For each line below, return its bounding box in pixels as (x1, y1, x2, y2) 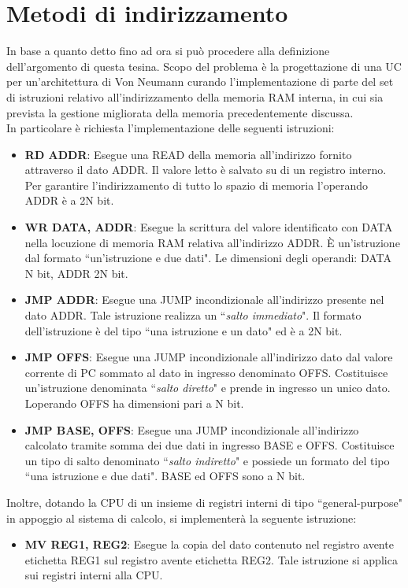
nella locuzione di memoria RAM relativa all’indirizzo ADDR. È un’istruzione (24, 234, 400, 250)
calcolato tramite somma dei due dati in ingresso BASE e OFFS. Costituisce (24, 437, 395, 453)
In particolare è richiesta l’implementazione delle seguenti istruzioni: (6, 120, 335, 136)
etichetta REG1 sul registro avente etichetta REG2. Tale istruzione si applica (24, 551, 398, 568)
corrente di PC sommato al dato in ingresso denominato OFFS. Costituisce (24, 364, 388, 380)
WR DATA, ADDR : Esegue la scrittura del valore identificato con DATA (24, 219, 393, 235)
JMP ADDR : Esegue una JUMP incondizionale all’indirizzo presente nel (24, 291, 384, 308)
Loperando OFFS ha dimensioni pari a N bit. (24, 395, 244, 411)
